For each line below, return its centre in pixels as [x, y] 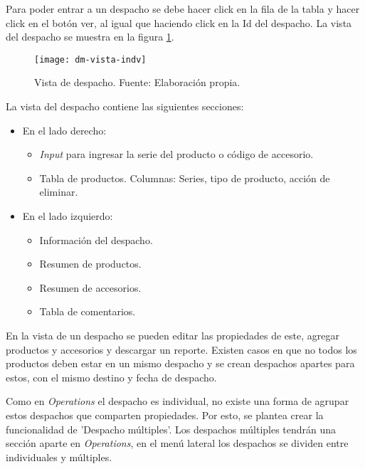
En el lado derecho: [64, 130]
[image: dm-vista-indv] [90, 59]
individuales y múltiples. [59, 457]
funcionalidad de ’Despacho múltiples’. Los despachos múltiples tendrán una [171, 429]
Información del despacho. [96, 239]
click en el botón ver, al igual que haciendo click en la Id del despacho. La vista [179, 22]
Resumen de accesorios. [90, 287]
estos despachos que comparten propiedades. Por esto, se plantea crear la [165, 415]
